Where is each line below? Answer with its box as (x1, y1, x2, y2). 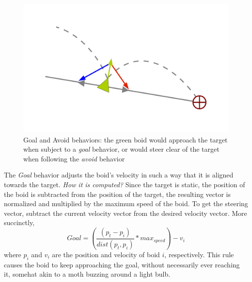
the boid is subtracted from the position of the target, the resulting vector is (4, 189, 231, 199)
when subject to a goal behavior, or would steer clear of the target (23, 144, 220, 154)
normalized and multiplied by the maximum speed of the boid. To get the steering (4, 198, 248, 209)
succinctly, (4, 217, 35, 228)
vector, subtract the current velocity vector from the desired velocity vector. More (4, 208, 247, 218)
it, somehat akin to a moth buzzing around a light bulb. (4, 269, 171, 279)
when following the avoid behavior (23, 153, 125, 163)
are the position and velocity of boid (52, 249, 160, 259)
